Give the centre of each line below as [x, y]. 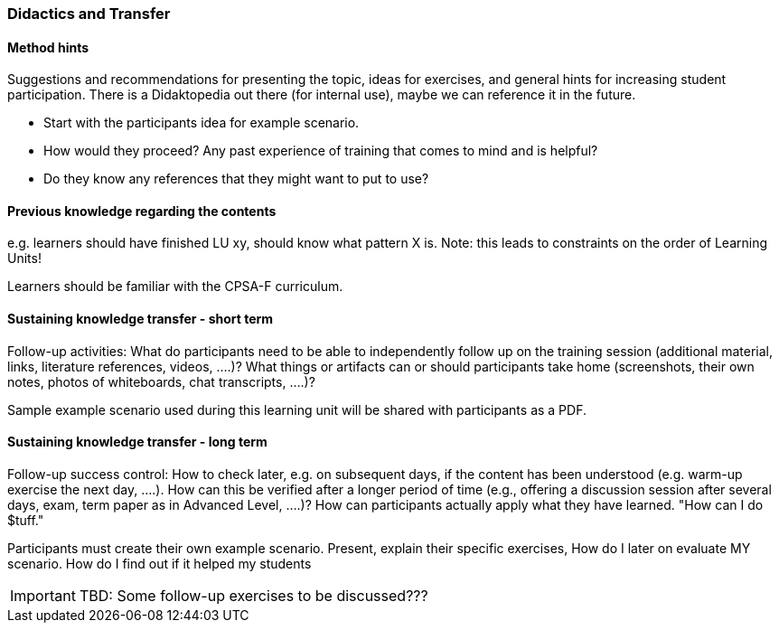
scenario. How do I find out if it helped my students [160, 563]
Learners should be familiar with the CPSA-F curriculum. [175, 287]
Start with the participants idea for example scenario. [202, 123]
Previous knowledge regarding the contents [142, 211]
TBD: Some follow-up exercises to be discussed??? [253, 595]
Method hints [48, 47]
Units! [24, 259]
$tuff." [26, 520]
